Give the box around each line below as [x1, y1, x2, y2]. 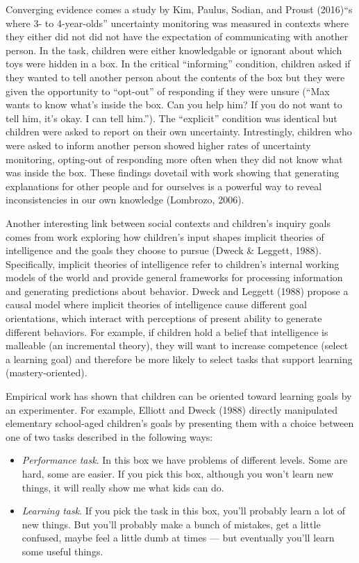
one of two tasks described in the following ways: [6, 429, 213, 444]
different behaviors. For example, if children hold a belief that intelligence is [6, 324, 328, 339]
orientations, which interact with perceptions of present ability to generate [6, 311, 322, 326]
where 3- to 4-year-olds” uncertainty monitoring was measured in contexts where [6, 15, 349, 30]
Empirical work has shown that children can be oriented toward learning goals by [6, 389, 352, 403]
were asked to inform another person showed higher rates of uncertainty [6, 137, 311, 152]
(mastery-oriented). [6, 365, 87, 380]
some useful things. [22, 544, 103, 558]
